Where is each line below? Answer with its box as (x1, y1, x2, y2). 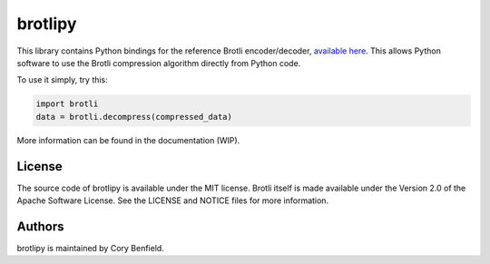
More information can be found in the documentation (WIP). (16, 134, 240, 145)
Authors (16, 219, 64, 234)
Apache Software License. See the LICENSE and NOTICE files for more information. (16, 195, 329, 206)
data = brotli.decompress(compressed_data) (35, 112, 233, 122)
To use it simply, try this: (16, 74, 108, 85)
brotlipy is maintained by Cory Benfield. (16, 242, 165, 253)
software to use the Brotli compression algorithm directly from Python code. (16, 57, 301, 68)
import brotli (35, 99, 99, 109)
